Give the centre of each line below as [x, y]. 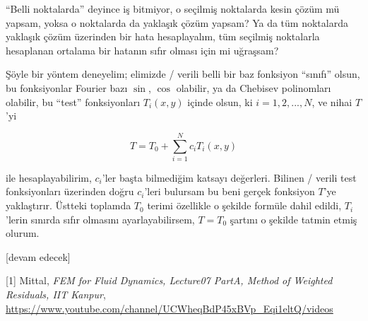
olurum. [23, 233]
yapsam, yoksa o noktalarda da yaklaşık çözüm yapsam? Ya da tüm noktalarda [177, 22]
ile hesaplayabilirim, [49, 177]
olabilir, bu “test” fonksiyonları [73, 101]
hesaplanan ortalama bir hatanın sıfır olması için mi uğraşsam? [142, 50]
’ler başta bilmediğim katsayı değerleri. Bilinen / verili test [229, 177]
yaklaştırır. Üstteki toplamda [69, 205]
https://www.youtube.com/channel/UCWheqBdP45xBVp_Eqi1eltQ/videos [170, 308]
